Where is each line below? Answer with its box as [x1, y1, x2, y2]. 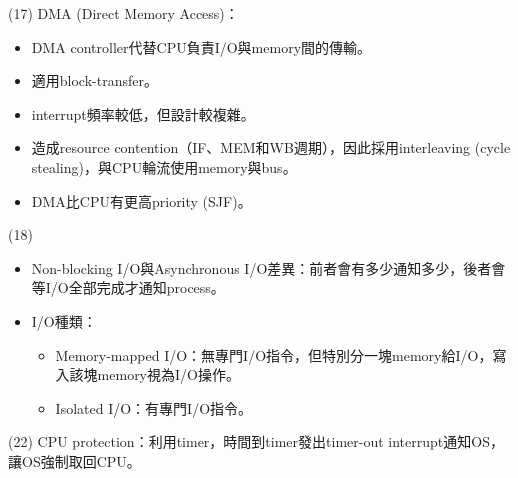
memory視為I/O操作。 [97, 364, 240, 385]
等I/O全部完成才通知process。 [31, 277, 225, 298]
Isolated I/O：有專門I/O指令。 [55, 397, 253, 418]
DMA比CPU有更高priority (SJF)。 [31, 190, 252, 211]
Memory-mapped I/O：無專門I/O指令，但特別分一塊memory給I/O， [55, 344, 493, 365]
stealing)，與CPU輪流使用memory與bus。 [31, 156, 297, 177]
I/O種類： [31, 310, 97, 331]
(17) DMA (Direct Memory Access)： [8, 3, 239, 23]
